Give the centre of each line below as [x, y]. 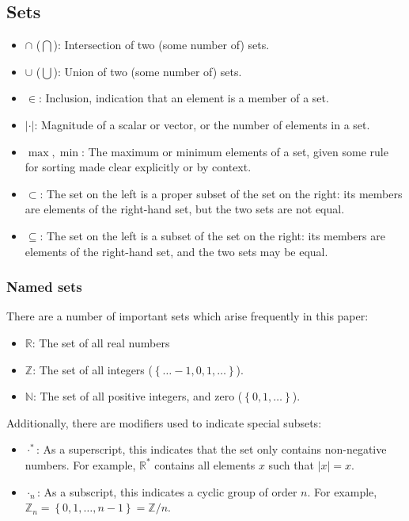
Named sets [44, 287]
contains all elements [205, 464]
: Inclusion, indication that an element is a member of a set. [184, 98]
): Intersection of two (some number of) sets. [161, 45]
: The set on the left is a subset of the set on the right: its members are [212, 235]
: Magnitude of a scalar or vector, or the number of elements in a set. [202, 124]
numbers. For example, [80, 464]
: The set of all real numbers [101, 342]
